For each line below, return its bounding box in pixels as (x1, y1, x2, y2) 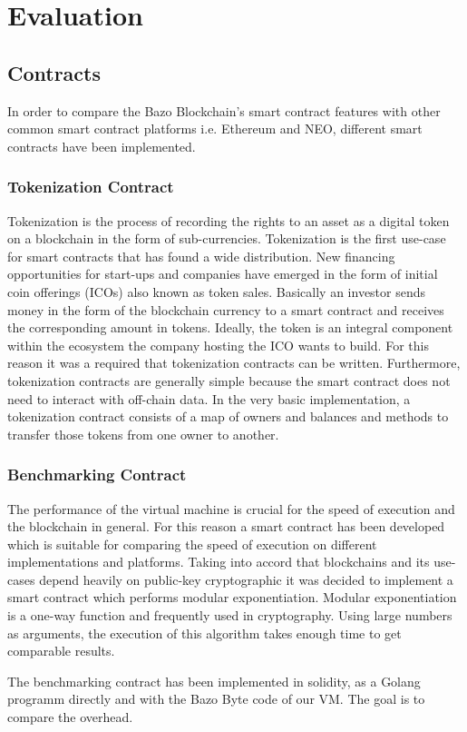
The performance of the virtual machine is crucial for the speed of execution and (7, 499, 455, 518)
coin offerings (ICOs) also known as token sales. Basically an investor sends (7, 282, 426, 301)
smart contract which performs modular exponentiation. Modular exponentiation (7, 588, 457, 607)
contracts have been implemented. (7, 136, 196, 155)
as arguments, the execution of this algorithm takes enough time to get (7, 623, 402, 642)
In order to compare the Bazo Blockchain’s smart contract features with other (7, 101, 441, 120)
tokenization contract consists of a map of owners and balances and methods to (7, 407, 449, 426)
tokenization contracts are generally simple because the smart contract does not (7, 371, 451, 390)
